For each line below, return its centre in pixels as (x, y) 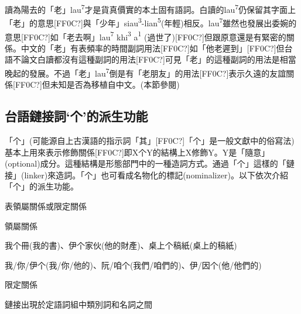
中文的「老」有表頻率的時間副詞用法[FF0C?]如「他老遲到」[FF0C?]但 (153, 48)
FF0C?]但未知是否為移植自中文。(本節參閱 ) (97, 84)
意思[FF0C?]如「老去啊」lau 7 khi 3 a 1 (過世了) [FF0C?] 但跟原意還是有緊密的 (146, 36)
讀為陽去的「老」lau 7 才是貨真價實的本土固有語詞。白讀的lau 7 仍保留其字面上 (150, 8)
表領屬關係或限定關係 (46, 206)
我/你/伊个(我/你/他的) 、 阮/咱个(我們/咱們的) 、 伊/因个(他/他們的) (133, 265)
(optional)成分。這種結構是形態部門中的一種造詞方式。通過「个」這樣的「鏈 (150, 163)
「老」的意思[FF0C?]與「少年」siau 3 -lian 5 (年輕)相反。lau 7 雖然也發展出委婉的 (151, 22)
